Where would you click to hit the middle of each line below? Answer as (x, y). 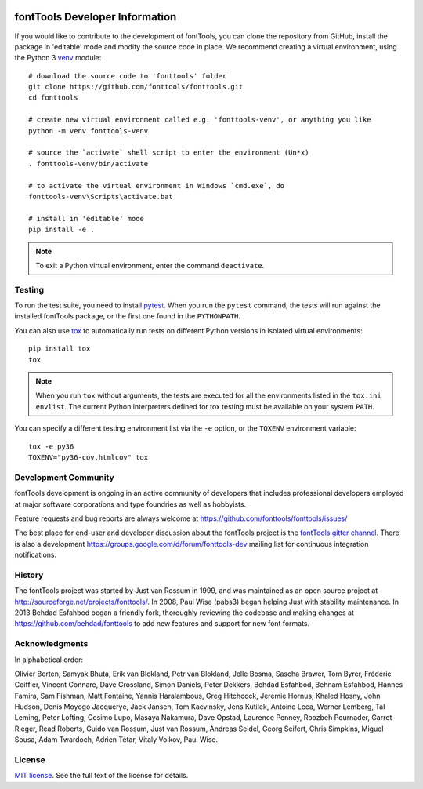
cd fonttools (53, 98)
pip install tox (60, 349)
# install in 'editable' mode (87, 218)
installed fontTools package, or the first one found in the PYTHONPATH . (128, 316)
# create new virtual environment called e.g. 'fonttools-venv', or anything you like (200, 120)
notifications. (36, 555)
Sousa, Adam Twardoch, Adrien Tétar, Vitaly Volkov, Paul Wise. (116, 740)
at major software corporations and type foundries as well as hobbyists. (130, 504)
